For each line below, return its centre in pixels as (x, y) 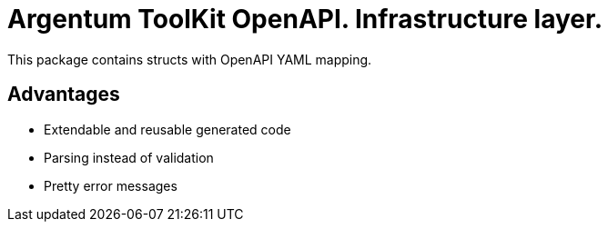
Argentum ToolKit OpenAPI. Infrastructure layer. (305, 19)
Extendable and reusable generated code (167, 129)
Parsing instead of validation (129, 157)
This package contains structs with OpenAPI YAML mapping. (190, 59)
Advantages (64, 95)
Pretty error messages (111, 185)
